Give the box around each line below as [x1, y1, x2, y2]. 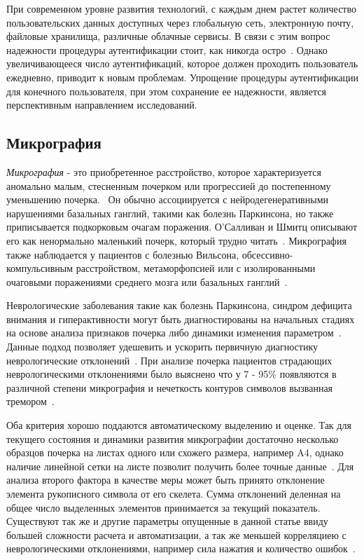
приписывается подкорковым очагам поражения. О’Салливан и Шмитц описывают [6, 219, 358, 234]
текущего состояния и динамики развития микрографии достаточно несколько [6, 431, 339, 446]
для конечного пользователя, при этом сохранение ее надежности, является [6, 83, 326, 98]
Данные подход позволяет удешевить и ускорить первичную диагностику [6, 339, 318, 354]
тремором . [6, 394, 55, 409]
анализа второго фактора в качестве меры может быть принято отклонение [6, 472, 325, 487]
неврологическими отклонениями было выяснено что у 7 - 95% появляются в [6, 367, 337, 381]
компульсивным [6, 261, 73, 275]
